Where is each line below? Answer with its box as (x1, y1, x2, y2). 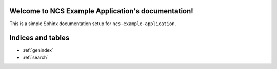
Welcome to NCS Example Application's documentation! (9, 7, 193, 15)
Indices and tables (9, 34, 70, 42)
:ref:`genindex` (22, 47, 54, 53)
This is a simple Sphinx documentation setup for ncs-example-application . (9, 20, 176, 27)
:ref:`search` (22, 54, 49, 60)
